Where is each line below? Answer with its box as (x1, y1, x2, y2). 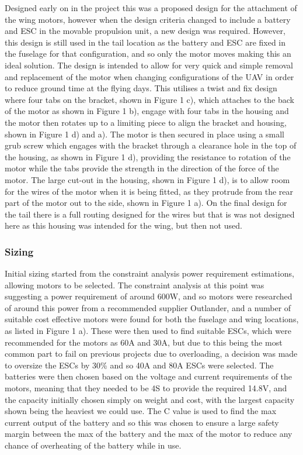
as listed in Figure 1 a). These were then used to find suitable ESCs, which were (5, 325, 291, 337)
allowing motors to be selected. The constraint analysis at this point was (5, 278, 264, 291)
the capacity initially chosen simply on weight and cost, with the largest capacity (5, 393, 295, 405)
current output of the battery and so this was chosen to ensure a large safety (5, 416, 279, 428)
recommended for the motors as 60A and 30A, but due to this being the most (5, 336, 283, 348)
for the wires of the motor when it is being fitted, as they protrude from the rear (5, 185, 294, 197)
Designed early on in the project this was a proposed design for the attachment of (5, 2, 297, 13)
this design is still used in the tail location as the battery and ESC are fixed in (5, 36, 286, 48)
